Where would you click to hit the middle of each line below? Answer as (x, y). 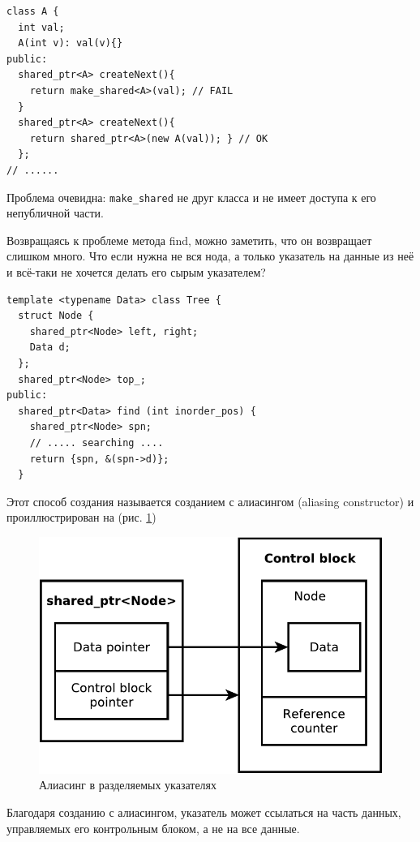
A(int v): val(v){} (71, 43)
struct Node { (56, 316)
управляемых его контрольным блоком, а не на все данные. (153, 828)
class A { (33, 11)
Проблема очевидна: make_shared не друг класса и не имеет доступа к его (191, 197)
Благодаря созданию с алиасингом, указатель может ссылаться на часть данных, (204, 812)
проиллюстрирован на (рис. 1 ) (81, 517)
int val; (41, 27)
